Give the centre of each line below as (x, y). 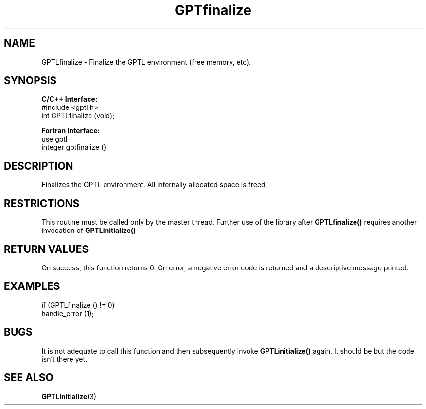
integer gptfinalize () (74, 147)
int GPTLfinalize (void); (78, 116)
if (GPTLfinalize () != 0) (78, 305)
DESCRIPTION (39, 166)
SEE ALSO (29, 378)
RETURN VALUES (46, 249)
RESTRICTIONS (42, 203)
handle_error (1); (68, 313)
